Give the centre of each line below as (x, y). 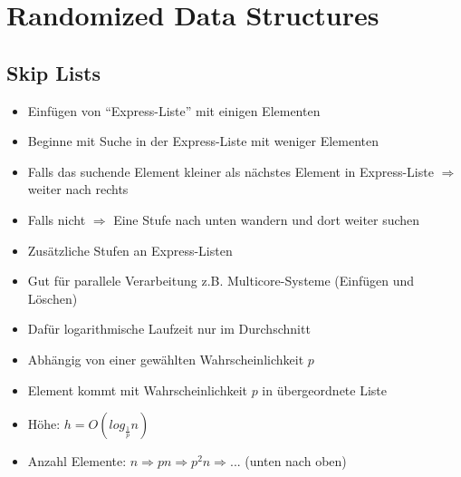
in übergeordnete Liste (324, 389)
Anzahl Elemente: (77, 461)
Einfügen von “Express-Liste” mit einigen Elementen (174, 110)
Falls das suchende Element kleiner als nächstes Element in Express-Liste (230, 171)
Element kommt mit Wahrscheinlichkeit (137, 389)
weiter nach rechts (78, 189)
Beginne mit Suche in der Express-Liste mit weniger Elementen (203, 141)
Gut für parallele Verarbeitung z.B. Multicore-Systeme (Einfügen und (221, 281)
